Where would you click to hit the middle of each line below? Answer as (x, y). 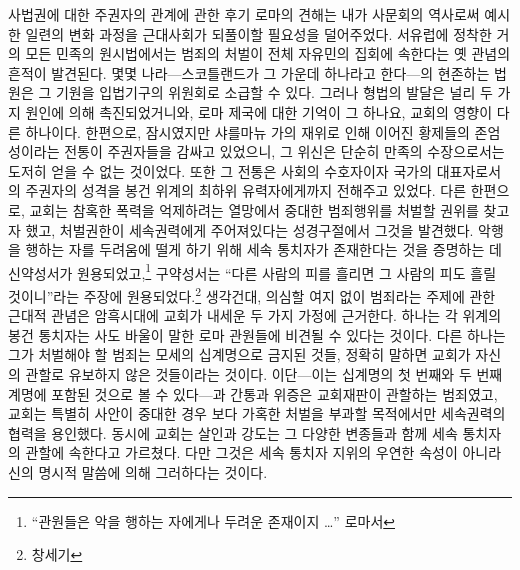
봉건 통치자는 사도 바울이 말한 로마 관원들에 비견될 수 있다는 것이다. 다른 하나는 (257, 334)
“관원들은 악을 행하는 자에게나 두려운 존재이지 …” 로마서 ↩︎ (213, 520)
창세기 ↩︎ (57, 554)
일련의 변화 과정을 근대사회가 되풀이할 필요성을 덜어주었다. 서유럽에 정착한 (258, 33)
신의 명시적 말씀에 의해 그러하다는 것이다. (138, 471)
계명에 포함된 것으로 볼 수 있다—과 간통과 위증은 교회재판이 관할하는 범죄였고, (253, 393)
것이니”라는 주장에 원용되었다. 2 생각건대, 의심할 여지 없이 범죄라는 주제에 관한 (252, 294)
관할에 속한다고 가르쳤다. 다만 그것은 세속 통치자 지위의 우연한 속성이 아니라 (263, 452)
